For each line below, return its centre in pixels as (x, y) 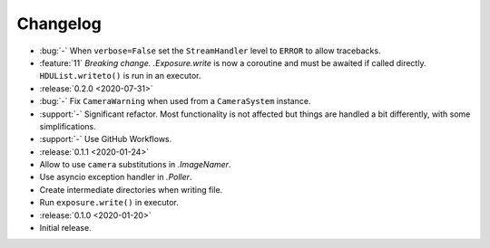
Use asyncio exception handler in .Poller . (116, 177)
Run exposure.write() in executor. (109, 203)
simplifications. (68, 126)
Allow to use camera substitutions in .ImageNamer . (135, 165)
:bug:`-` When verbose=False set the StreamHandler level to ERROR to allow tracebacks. (210, 51)
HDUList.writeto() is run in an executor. (120, 76)
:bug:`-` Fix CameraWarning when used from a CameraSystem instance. (175, 101)
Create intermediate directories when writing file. (131, 189)
